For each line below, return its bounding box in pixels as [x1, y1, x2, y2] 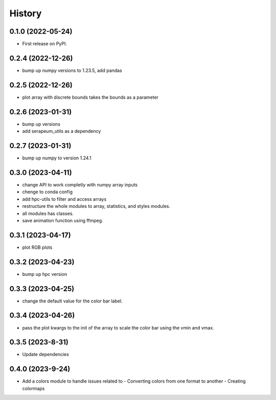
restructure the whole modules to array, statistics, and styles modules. [22, 203, 171, 209]
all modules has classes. [22, 210, 74, 217]
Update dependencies [22, 351, 69, 358]
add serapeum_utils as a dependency [22, 128, 101, 134]
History [9, 8, 42, 19]
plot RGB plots [22, 244, 53, 250]
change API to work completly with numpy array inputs [22, 181, 138, 187]
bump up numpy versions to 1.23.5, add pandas [22, 67, 122, 74]
